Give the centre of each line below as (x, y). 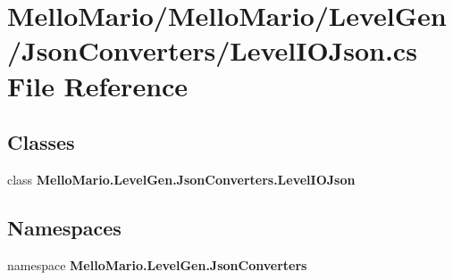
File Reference (98, 85)
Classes (41, 142)
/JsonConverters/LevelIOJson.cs (212, 50)
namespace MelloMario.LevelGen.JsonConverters (157, 264)
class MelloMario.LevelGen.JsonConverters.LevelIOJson (181, 179)
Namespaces (64, 227)
